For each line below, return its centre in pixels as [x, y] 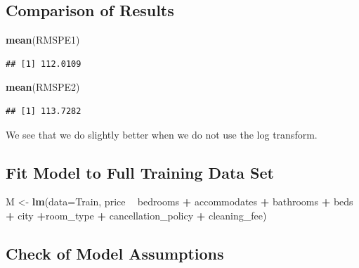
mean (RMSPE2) [43, 87]
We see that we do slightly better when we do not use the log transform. [162, 134]
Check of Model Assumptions [115, 253]
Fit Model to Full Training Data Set [140, 172]
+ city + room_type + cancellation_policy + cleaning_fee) [136, 215]
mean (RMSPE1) [43, 40]
